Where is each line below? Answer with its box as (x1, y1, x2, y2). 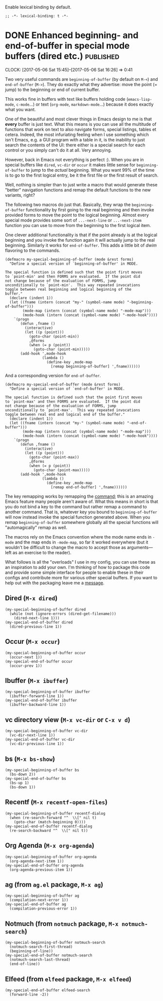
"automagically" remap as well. (5, 524, 67, 530)
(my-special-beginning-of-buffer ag (5, 893, 79, 898)
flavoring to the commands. (5, 247, 60, 253)
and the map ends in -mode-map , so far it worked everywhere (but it (15, 539, 148, 545)
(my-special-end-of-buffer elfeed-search (5, 988, 91, 993)
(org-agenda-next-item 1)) (9, 859, 64, 864)
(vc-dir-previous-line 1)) (9, 741, 64, 747)
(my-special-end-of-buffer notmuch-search (5, 953, 92, 958)
